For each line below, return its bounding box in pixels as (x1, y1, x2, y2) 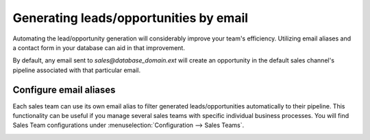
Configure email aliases (12, 84, 116, 95)
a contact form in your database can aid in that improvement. (12, 43, 185, 51)
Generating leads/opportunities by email (12, 10, 249, 25)
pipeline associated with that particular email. (12, 66, 140, 74)
